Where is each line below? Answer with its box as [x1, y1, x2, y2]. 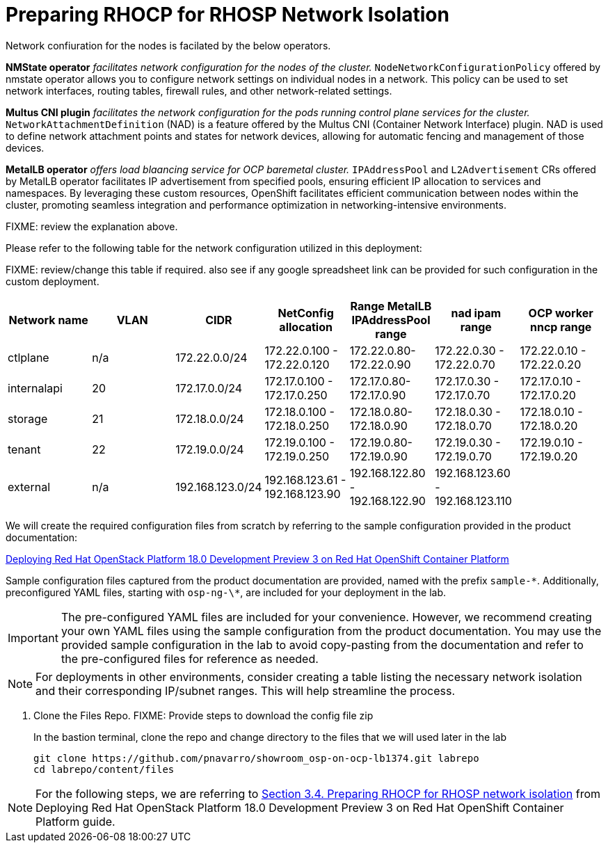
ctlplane [8, 350, 49, 365]
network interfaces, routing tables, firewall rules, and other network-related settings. [6, 84, 392, 97]
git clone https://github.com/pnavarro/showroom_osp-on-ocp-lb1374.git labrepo [33, 752, 479, 764]
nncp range [530, 319, 592, 334]
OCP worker [528, 305, 593, 320]
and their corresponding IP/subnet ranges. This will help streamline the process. [35, 683, 456, 698]
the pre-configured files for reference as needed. [61, 651, 319, 666]
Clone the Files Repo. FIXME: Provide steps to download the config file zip [33, 709, 374, 721]
